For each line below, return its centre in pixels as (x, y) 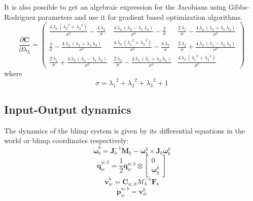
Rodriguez (20, 16)
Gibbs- (239, 7)
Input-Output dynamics (68, 109)
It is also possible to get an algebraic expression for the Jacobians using (115, 7)
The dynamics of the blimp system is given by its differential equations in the (124, 130)
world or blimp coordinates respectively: (66, 140)
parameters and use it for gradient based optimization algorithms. (140, 16)
